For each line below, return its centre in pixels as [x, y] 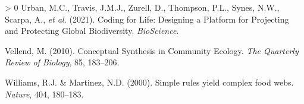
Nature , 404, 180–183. [44, 94]
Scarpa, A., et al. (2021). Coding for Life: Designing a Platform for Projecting [147, 19]
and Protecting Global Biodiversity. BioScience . [92, 31]
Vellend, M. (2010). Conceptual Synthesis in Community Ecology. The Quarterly [152, 50]
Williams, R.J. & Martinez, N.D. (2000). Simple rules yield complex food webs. [149, 82]
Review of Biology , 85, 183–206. [62, 62]
